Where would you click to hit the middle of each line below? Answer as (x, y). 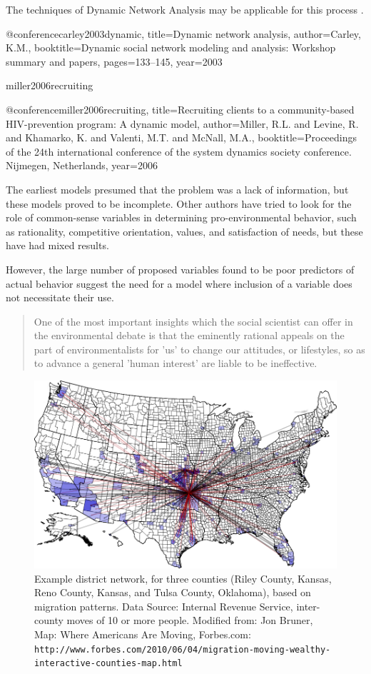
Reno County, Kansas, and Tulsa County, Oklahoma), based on (173, 592)
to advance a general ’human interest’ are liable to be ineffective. (176, 363)
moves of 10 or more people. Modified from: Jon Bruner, (190, 620)
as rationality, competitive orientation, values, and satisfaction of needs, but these (184, 231)
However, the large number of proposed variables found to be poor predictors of (180, 269)
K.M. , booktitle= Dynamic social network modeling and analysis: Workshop (171, 47)
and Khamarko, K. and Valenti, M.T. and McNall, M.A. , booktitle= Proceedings (182, 137)
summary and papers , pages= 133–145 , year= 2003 (114, 61)
